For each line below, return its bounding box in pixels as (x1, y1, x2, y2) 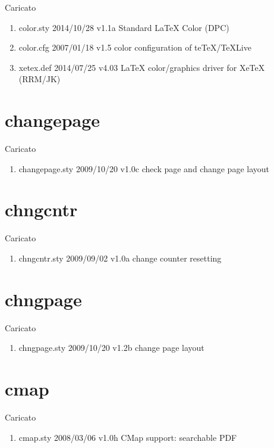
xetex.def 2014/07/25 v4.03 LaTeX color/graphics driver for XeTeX (18, 61, 265, 73)
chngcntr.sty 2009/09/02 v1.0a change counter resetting (18, 252, 222, 264)
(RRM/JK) (18, 73, 61, 85)
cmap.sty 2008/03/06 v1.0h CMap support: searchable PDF (18, 431, 237, 443)
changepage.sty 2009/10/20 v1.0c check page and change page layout (18, 162, 269, 175)
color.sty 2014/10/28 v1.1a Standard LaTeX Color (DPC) (18, 21, 229, 33)
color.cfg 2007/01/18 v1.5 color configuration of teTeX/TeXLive (18, 41, 251, 54)
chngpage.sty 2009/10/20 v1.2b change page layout (18, 341, 204, 354)
